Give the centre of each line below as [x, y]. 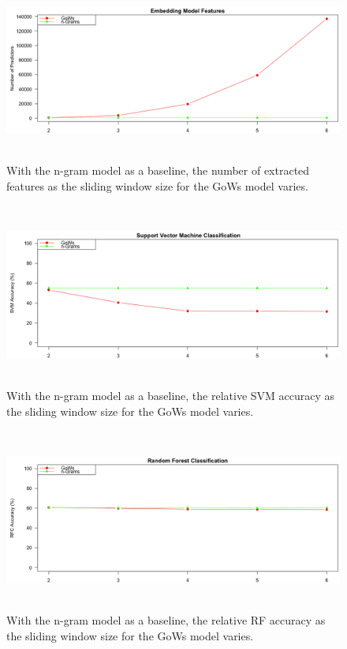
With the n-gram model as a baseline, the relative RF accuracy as [166, 620]
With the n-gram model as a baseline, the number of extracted [158, 170]
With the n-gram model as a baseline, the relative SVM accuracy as [171, 395]
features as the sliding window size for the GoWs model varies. [157, 185]
